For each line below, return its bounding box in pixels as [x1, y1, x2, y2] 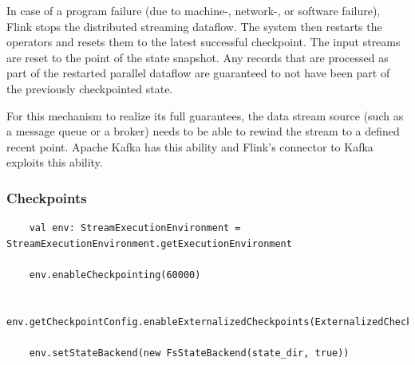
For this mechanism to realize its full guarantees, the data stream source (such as [6, 107, 404, 124]
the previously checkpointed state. [6, 80, 173, 96]
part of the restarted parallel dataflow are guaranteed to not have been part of [6, 65, 390, 81]
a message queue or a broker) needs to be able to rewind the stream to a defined [6, 123, 400, 139]
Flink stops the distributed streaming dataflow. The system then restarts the [6, 18, 382, 34]
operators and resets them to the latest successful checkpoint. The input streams [6, 33, 401, 50]
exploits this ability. [6, 154, 103, 171]
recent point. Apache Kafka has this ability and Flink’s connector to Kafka [6, 138, 373, 155]
